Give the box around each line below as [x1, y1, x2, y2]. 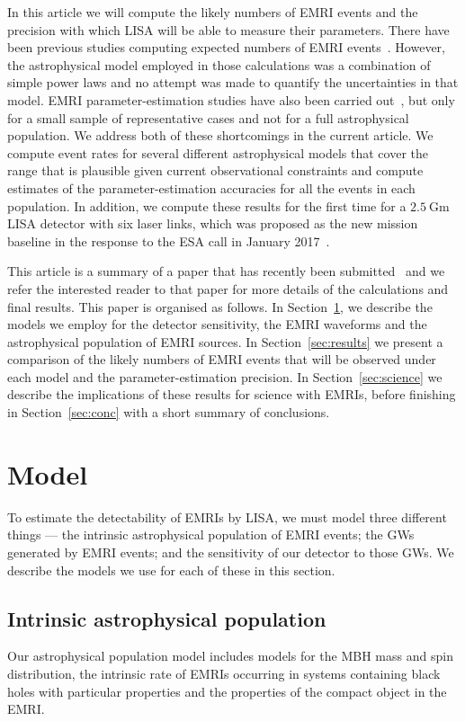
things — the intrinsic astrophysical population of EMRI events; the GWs [7, 525, 415, 544]
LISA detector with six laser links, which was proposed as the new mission [7, 214, 418, 233]
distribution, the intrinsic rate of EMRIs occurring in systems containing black [7, 663, 441, 682]
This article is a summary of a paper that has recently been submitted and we [7, 262, 445, 280]
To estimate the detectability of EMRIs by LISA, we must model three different [7, 507, 447, 526]
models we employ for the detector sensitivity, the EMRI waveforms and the [7, 315, 427, 334]
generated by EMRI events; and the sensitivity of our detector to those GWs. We [7, 542, 454, 561]
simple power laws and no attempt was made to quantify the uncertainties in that [7, 73, 459, 92]
